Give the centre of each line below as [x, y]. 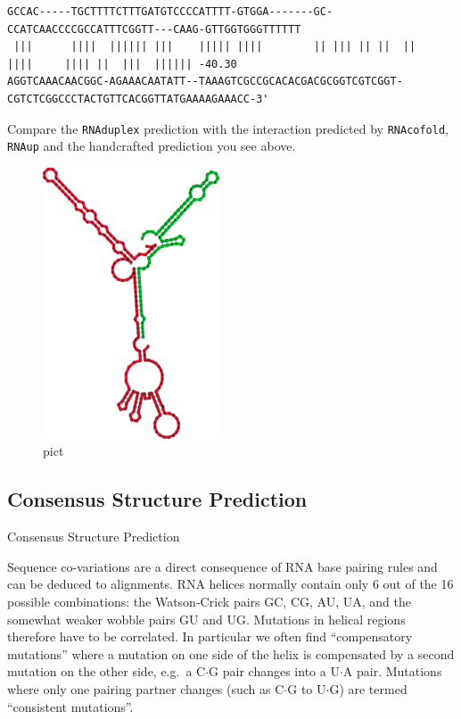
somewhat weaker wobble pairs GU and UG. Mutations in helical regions [206, 619]
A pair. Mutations [392, 671]
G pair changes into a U [274, 671]
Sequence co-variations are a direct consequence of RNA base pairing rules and [222, 566]
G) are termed [368, 689]
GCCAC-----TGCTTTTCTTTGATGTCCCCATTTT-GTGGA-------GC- [170, 12]
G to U [307, 689]
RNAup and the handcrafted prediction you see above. [152, 146]
